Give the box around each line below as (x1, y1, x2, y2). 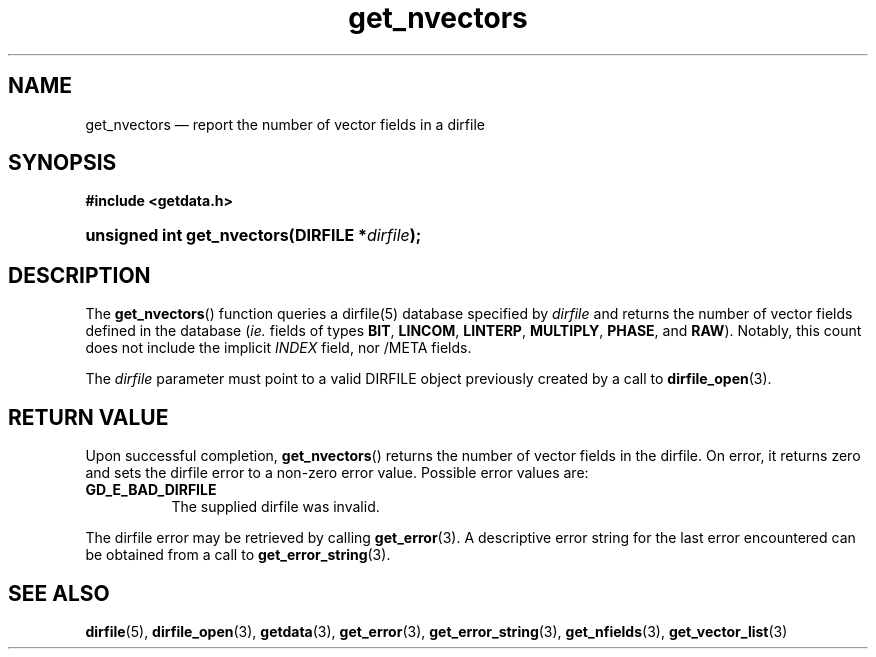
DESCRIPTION (8, 262, 151, 288)
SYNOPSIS (8, 150, 117, 176)
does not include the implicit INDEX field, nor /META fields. (85, 339, 472, 357)
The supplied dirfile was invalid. (171, 498, 380, 516)
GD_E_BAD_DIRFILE (85, 481, 217, 499)
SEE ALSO (8, 580, 110, 606)
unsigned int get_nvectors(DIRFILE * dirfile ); (85, 225, 422, 246)
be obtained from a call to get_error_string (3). (85, 546, 391, 564)
